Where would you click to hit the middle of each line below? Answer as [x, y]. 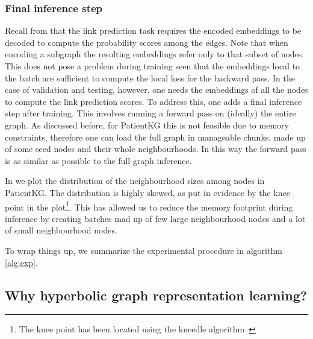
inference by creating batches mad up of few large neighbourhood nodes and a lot [155, 218]
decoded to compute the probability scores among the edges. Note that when [147, 42]
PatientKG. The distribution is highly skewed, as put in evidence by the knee [147, 192]
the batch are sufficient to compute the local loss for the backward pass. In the [150, 78]
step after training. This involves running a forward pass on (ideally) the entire [150, 113]
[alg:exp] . [21, 262]
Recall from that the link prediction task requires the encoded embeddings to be [153, 30]
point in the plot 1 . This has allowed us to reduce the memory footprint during [149, 206]
